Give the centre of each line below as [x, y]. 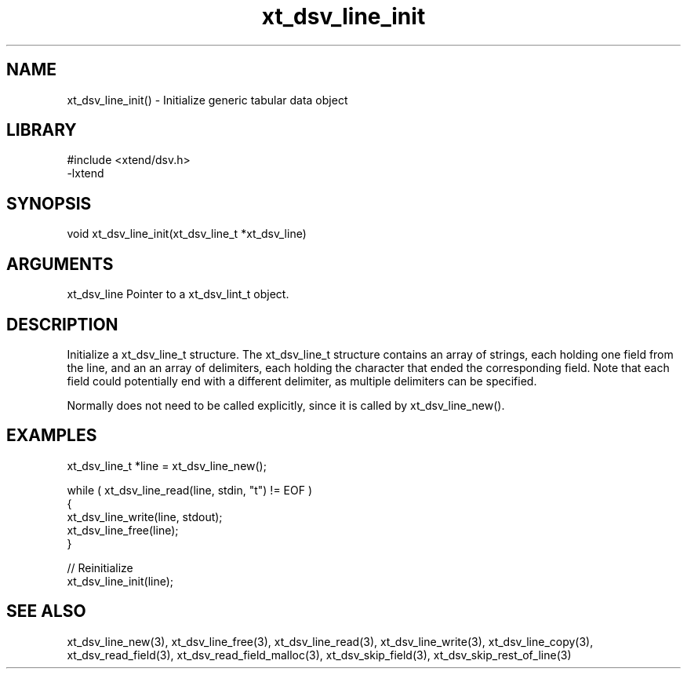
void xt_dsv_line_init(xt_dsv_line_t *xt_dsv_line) [187, 234]
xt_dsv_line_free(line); [123, 530]
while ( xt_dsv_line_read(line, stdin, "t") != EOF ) [190, 490]
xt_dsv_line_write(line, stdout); [145, 516]
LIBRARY [42, 130]
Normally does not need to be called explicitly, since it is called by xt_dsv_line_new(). [286, 405]
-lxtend [85, 173]
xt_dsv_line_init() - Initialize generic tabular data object [207, 100]
